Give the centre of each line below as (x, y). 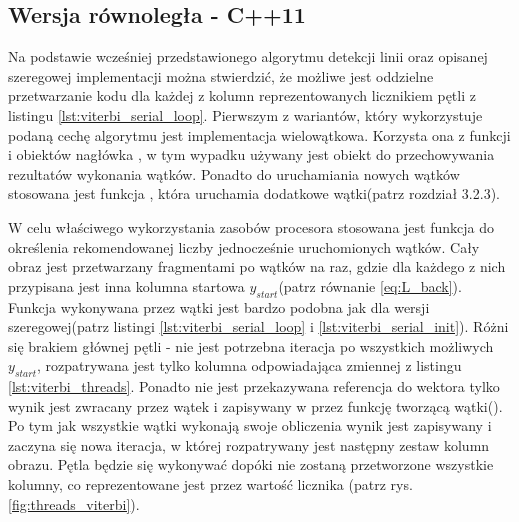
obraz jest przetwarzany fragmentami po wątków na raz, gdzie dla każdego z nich (257, 266)
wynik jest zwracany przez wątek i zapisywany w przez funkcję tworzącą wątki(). (255, 405)
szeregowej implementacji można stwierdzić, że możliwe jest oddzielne (221, 75)
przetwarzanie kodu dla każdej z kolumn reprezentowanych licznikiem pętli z (242, 95)
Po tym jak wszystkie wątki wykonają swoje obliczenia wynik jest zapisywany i (250, 425)
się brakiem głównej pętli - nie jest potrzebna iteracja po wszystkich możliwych (251, 345)
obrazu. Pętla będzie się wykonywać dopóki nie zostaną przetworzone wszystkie (251, 464)
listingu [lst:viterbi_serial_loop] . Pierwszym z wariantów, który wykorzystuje (245, 114)
